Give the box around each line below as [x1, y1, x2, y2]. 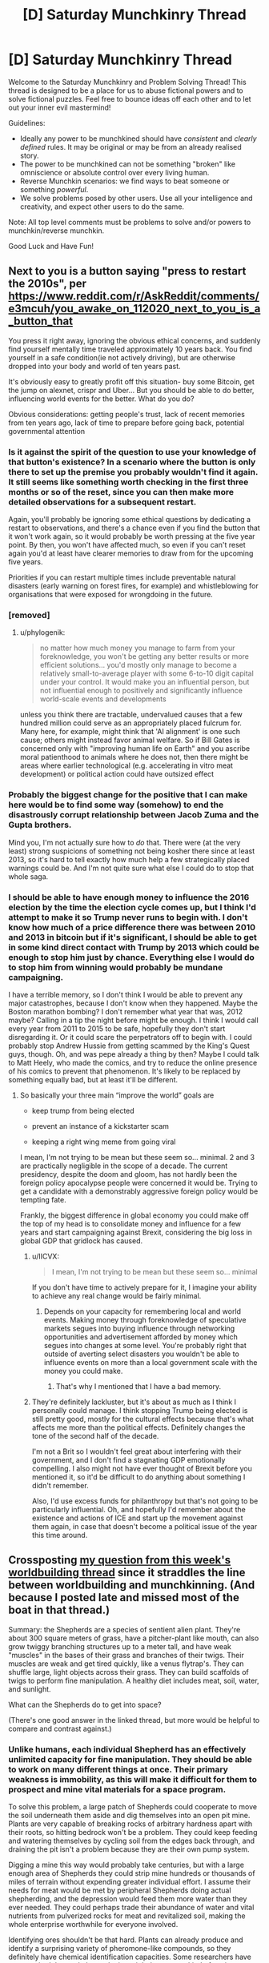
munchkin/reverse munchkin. [8, 226, 105, 235]
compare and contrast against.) [8, 1724, 112, 1733]
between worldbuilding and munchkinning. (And [8, 1579, 255, 1592]
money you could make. [43, 1366, 123, 1375]
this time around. [31, 1530, 88, 1539]
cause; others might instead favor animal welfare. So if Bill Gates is [19, 735, 240, 745]
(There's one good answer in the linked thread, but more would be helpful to [8, 1715, 260, 1724]
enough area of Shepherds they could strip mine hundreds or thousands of [8, 1869, 255, 1878]
